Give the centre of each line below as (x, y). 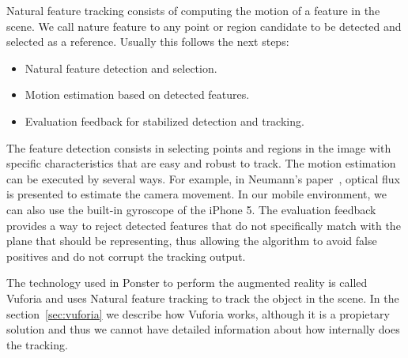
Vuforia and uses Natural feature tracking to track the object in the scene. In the (203, 298)
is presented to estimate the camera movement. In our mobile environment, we (196, 194)
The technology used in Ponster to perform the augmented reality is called (187, 283)
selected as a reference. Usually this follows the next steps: (148, 41)
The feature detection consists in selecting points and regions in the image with (199, 147)
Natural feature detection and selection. (121, 68)
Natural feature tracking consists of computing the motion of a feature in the (193, 10)
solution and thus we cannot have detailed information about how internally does (203, 329)
